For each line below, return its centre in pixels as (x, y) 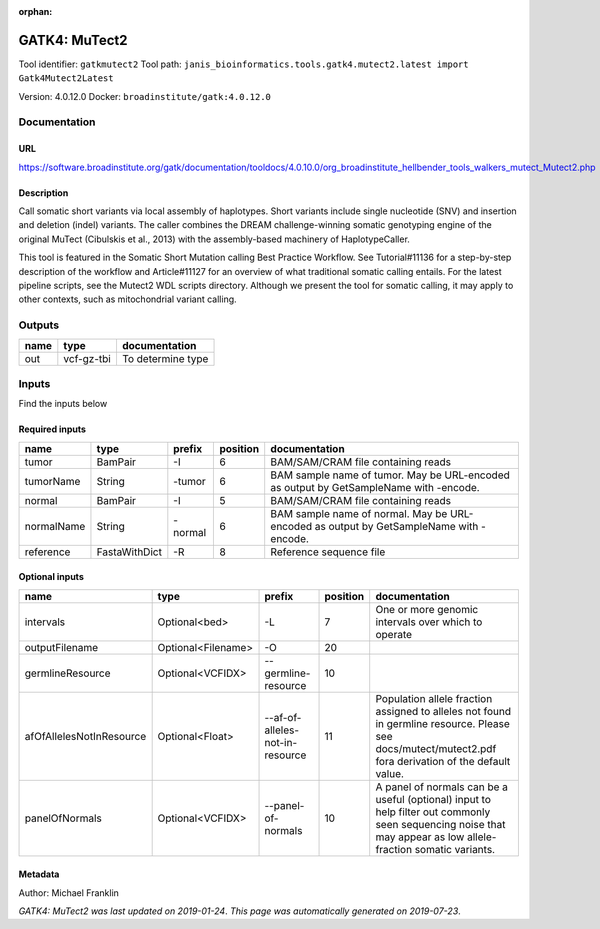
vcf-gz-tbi (87, 358)
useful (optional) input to (433, 799)
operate (394, 634)
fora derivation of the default (443, 761)
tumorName (52, 481)
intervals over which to (429, 622)
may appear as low (420, 837)
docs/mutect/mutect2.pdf (436, 748)
